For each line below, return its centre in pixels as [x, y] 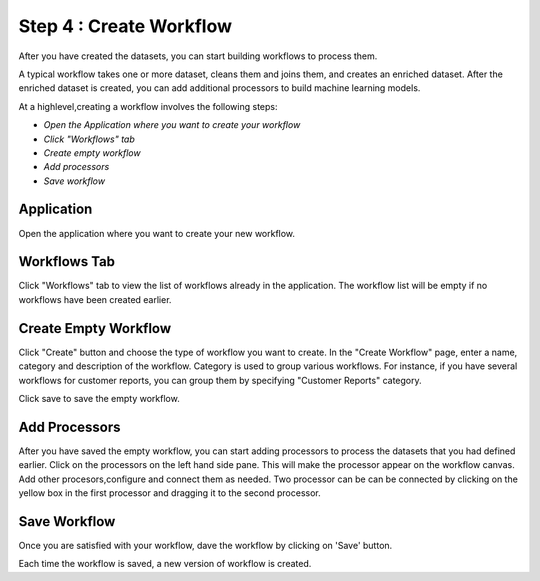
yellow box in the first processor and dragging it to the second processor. [169, 493]
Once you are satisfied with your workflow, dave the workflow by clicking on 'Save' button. [205, 545]
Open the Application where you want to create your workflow [172, 125]
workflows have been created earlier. [95, 299]
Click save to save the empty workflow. [99, 398]
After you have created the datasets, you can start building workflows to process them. [198, 56]
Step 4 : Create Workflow [125, 26]
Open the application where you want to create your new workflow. [156, 233]
